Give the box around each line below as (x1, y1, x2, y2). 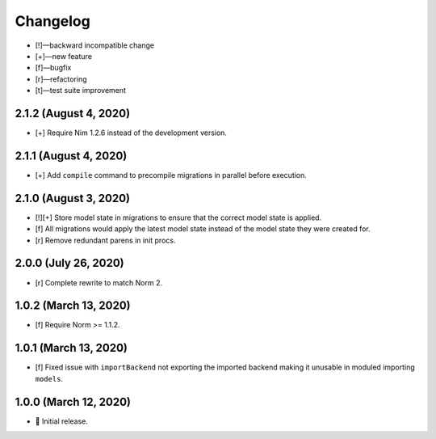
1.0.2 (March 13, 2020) (15, 299, 131, 313)
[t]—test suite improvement (35, 86, 127, 95)
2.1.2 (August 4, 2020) (15, 106, 131, 120)
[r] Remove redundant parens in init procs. (35, 235, 176, 245)
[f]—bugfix (35, 63, 72, 73)
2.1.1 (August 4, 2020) (15, 149, 128, 163)
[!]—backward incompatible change (35, 40, 155, 50)
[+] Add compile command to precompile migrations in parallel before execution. (35, 170, 307, 179)
